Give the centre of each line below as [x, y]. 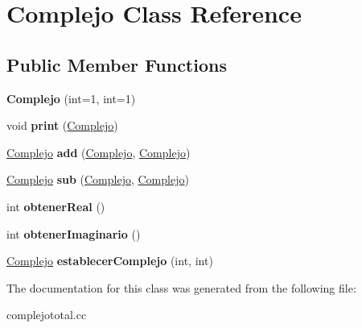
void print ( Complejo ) [62, 125]
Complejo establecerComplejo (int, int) [110, 261]
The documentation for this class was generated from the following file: [181, 287]
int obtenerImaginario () [74, 233]
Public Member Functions [117, 64]
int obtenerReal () [56, 206]
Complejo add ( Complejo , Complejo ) [99, 152]
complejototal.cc [47, 315]
